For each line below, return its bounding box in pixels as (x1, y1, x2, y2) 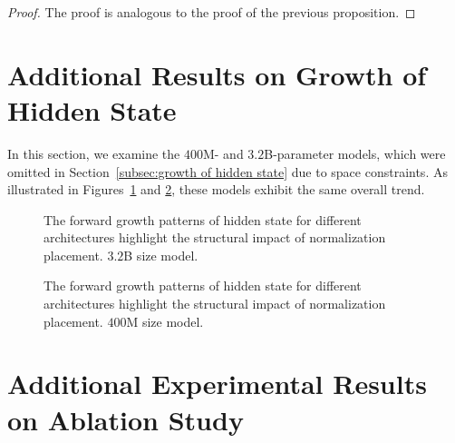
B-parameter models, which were (264, 143, 446, 162)
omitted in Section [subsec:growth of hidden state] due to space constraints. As (7, 162, 448, 181)
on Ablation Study (7, 400, 244, 438)
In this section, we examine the (7, 143, 180, 162)
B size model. (123, 245, 198, 264)
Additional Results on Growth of (7, 55, 427, 93)
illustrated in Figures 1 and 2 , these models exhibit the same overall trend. (7, 180, 425, 199)
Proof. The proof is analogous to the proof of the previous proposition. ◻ (7, 3, 416, 21)
